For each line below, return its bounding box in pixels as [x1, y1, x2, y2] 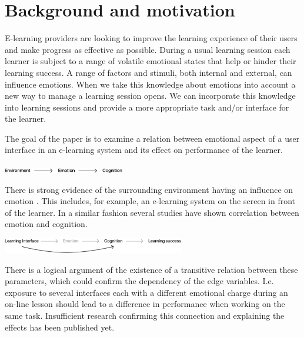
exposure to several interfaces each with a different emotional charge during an [5, 286, 288, 298]
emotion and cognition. [5, 218, 88, 230]
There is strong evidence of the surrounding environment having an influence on [5, 183, 293, 195]
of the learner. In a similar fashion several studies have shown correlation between [5, 206, 299, 218]
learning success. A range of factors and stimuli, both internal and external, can [5, 66, 292, 78]
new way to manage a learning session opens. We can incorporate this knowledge [5, 89, 296, 102]
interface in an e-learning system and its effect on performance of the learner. [5, 144, 283, 156]
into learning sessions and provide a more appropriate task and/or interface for [5, 101, 289, 113]
